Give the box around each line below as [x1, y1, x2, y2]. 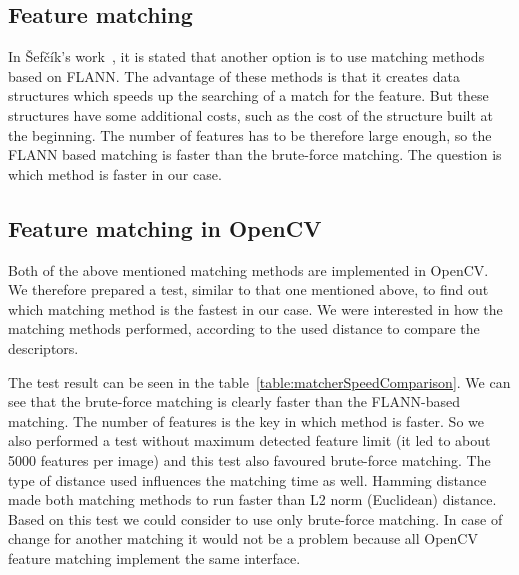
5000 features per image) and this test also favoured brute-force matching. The [8, 449, 491, 470]
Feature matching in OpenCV [8, 212, 322, 243]
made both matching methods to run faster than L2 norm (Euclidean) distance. [8, 489, 497, 510]
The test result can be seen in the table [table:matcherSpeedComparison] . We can [8, 371, 511, 392]
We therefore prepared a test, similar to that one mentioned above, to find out [8, 279, 489, 300]
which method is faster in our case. [8, 163, 222, 184]
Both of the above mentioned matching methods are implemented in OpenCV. [8, 259, 489, 280]
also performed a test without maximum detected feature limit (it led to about [8, 430, 491, 451]
